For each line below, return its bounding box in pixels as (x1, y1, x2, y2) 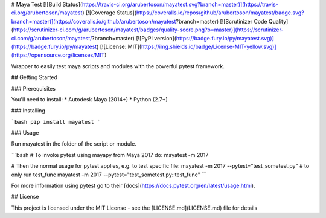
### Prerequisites (11, 85, 56, 92)
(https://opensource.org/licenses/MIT (11, 51, 105, 59)
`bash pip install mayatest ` (11, 118, 101, 125)
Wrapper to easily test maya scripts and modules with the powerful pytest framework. (11, 62, 225, 69)
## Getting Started (11, 74, 57, 81)
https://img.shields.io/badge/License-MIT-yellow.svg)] (141, 43, 277, 50)
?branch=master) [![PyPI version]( (91, 34, 177, 42)
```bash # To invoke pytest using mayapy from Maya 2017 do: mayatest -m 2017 (11, 151, 209, 158)
